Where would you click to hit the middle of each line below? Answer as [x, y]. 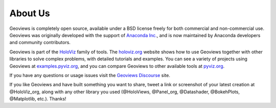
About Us [30, 13]
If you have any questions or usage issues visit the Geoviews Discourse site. [90, 75]
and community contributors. [40, 43]
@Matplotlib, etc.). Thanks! [38, 99]
